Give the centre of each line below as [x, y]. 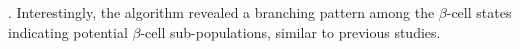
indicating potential [68, 31]
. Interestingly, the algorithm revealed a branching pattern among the [221, 12]
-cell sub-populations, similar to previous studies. [290, 31]
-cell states [479, 12]
